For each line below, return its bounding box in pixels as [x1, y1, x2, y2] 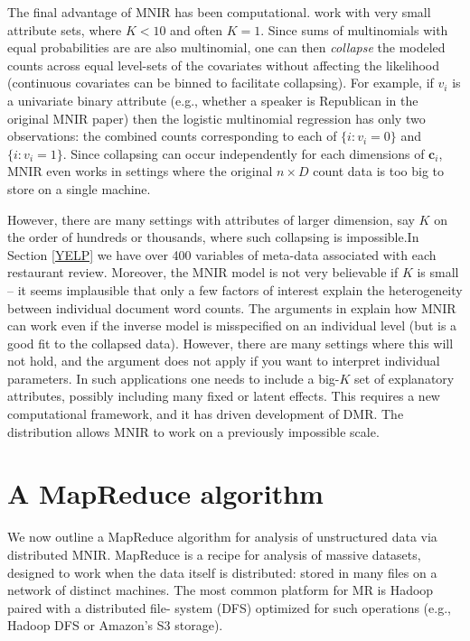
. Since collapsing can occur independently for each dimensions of [62, 144, 425, 163]
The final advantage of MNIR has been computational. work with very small [7, 3, 431, 21]
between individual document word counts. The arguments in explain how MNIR [7, 298, 456, 317]
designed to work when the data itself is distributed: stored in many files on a [7, 562, 437, 581]
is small [417, 263, 459, 282]
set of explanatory [354, 368, 455, 387]
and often [170, 20, 223, 39]
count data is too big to [313, 162, 445, 181]
